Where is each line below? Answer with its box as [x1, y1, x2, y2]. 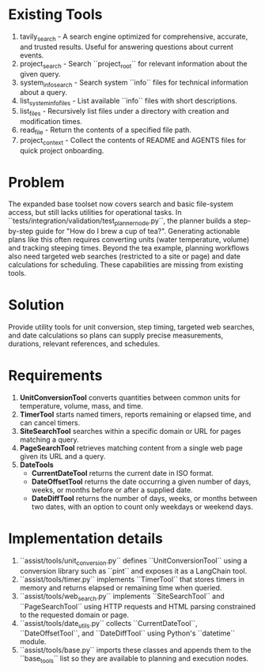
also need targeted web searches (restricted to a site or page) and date [8, 251, 241, 262]
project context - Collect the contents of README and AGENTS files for [19, 135, 247, 147]
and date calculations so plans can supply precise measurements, [8, 330, 224, 341]
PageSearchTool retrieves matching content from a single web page [19, 443, 243, 453]
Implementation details [8, 530, 164, 548]
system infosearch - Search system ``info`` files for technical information [19, 77, 249, 89]
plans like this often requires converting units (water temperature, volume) [8, 235, 250, 244]
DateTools [19, 460, 54, 469]
